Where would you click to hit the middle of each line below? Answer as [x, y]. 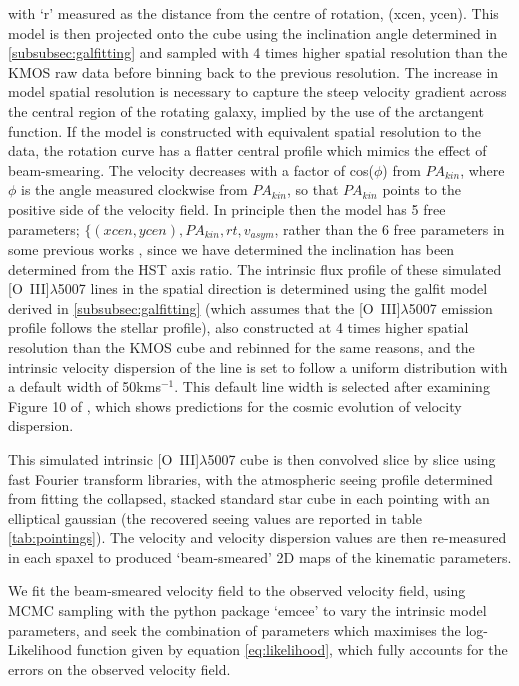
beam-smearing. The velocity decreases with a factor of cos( [191, 169]
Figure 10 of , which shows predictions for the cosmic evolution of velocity [235, 405]
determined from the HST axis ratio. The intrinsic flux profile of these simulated [255, 268]
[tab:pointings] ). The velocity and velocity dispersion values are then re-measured [257, 537]
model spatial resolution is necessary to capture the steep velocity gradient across [257, 91]
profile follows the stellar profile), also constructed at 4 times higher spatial [238, 327]
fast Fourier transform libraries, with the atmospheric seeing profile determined [250, 478]
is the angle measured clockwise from [134, 189]
